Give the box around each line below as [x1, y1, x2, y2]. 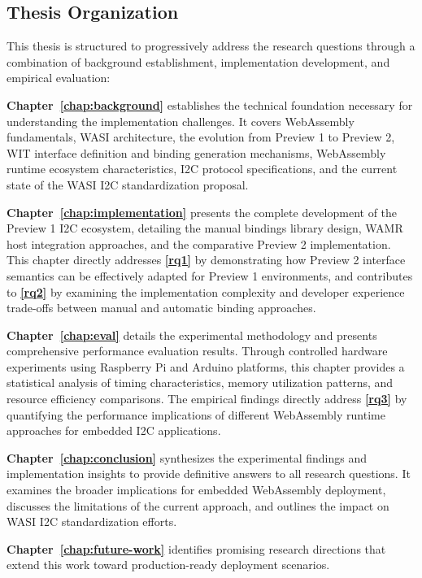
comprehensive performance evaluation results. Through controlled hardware [7, 342, 388, 359]
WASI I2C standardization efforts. [7, 513, 177, 530]
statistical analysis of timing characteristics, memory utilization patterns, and [7, 374, 394, 391]
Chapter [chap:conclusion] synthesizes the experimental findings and [7, 449, 368, 466]
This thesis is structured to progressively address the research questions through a [7, 37, 415, 54]
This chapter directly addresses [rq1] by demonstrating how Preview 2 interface [7, 251, 406, 268]
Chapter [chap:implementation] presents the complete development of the [7, 203, 398, 220]
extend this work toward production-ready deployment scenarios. [7, 556, 330, 573]
